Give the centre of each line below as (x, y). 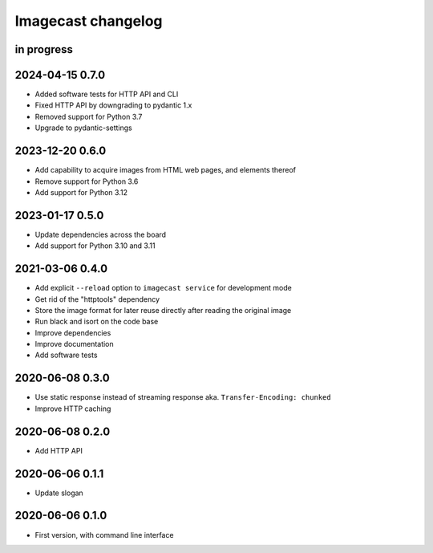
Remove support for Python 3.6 (87, 181)
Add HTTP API (59, 450)
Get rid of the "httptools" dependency (97, 299)
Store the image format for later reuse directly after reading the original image (163, 310)
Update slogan (59, 493)
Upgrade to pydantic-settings (83, 128)
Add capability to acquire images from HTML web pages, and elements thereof (166, 170)
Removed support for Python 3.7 (89, 116)
